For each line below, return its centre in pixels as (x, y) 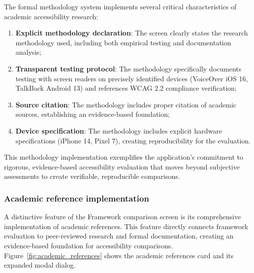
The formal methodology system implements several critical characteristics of (120, 6)
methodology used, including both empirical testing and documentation (123, 42)
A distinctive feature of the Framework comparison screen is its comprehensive (123, 217)
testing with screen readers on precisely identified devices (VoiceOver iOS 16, (132, 78)
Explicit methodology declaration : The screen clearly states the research (132, 33)
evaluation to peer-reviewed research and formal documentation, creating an (119, 236)
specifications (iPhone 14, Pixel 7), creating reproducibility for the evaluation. (133, 140)
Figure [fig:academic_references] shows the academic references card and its (119, 255)
